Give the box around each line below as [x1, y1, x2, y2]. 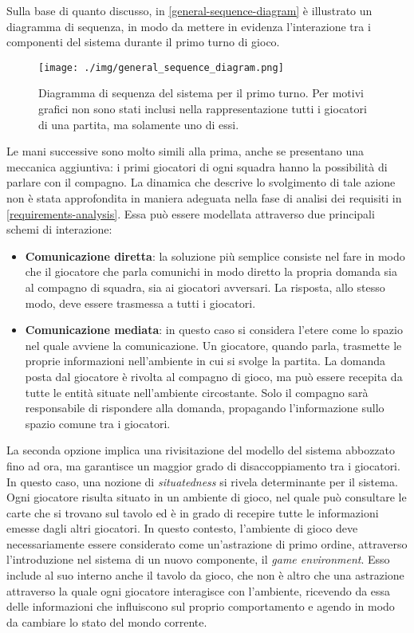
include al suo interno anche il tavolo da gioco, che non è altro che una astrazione [6, 567, 404, 584]
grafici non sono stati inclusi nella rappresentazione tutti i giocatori [38, 100, 367, 117]
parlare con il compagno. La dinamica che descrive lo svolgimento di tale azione [6, 174, 396, 191]
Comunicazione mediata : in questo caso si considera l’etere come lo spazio [25, 321, 403, 338]
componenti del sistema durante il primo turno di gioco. [6, 33, 280, 50]
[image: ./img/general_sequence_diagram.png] [38, 61, 284, 73]
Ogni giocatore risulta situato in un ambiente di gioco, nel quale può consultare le [6, 489, 407, 505]
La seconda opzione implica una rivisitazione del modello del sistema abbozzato [6, 442, 396, 458]
